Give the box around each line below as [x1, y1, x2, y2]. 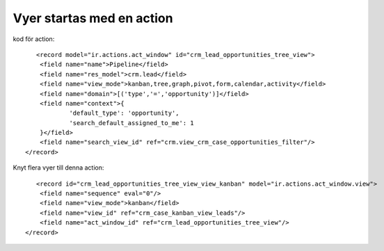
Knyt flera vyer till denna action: [13, 163, 104, 172]
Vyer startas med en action [13, 10, 173, 26]
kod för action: [13, 35, 55, 43]
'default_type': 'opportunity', [69, 109, 180, 118]
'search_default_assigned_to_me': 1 [69, 119, 194, 127]
